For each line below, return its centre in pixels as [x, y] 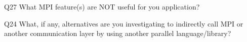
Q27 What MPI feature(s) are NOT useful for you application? [102, 6]
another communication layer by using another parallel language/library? [118, 33]
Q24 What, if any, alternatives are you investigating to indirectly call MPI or [124, 23]
